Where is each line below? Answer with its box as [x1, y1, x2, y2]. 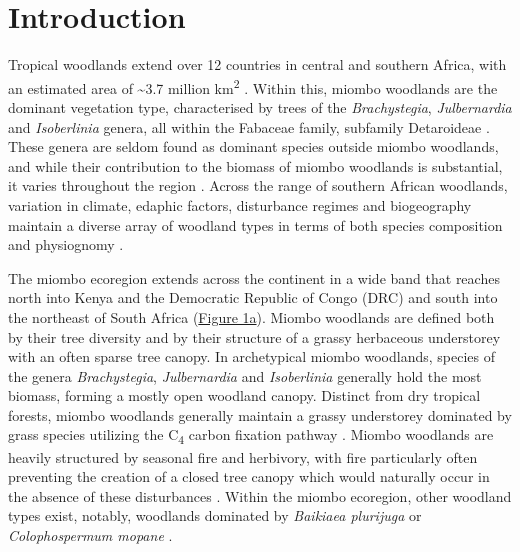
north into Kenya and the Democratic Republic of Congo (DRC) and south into [8, 287, 498, 308]
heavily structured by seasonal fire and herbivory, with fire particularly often [8, 446, 478, 467]
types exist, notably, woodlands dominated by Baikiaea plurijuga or [8, 505, 422, 526]
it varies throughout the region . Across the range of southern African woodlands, [8, 175, 508, 196]
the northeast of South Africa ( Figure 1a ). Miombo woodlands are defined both [8, 306, 495, 327]
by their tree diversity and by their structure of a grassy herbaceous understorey [8, 326, 501, 347]
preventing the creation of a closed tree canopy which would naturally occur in [8, 466, 490, 487]
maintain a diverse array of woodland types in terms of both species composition [8, 214, 503, 235]
